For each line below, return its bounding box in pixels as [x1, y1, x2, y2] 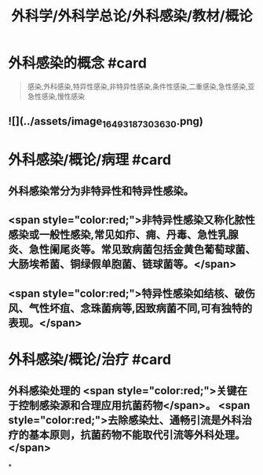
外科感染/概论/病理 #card [8, 151, 171, 169]
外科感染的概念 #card [8, 54, 148, 72]
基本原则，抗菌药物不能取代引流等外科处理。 [28, 429, 246, 442]
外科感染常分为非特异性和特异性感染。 [8, 185, 194, 198]
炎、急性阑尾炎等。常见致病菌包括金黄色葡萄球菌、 [8, 243, 256, 256]
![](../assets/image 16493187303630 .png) [8, 115, 204, 130]
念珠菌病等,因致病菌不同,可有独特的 [79, 301, 253, 315]
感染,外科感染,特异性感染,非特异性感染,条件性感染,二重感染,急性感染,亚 [27, 82, 255, 91]
